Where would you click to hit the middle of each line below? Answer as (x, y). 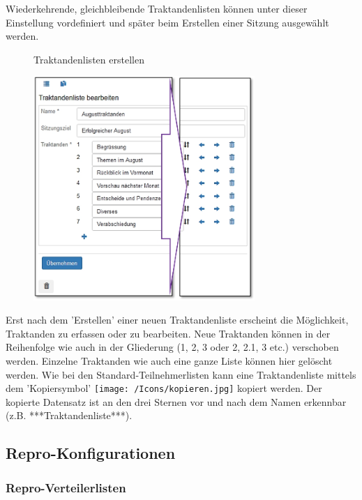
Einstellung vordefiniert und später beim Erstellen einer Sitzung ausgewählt (167, 22)
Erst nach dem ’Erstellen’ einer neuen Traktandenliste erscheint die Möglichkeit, (177, 320)
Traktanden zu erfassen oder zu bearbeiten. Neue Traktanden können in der (168, 333)
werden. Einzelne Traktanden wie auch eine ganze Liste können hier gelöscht (169, 361)
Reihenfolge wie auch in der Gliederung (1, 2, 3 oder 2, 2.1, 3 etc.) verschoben (172, 347)
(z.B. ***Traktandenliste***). (69, 415)
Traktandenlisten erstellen (89, 59)
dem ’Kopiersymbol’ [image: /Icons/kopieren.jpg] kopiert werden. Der (164, 388)
